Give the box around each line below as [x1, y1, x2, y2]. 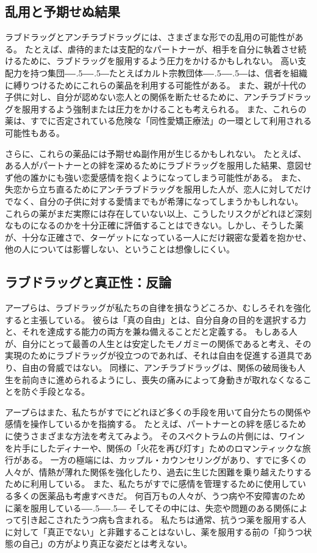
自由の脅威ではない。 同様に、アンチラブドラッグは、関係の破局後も [21, 361, 297, 374]
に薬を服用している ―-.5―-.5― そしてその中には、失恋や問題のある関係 [5, 501, 291, 514]
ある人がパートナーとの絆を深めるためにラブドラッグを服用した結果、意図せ [5, 159, 312, 172]
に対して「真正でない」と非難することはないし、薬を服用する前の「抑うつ [5, 525, 304, 538]
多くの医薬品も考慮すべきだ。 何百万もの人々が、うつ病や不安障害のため [13, 489, 305, 502]
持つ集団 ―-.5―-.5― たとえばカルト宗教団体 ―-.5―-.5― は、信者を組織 [30, 66, 308, 79]
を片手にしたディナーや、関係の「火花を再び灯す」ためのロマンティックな [5, 441, 302, 454]
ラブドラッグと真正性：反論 [5, 273, 171, 291]
